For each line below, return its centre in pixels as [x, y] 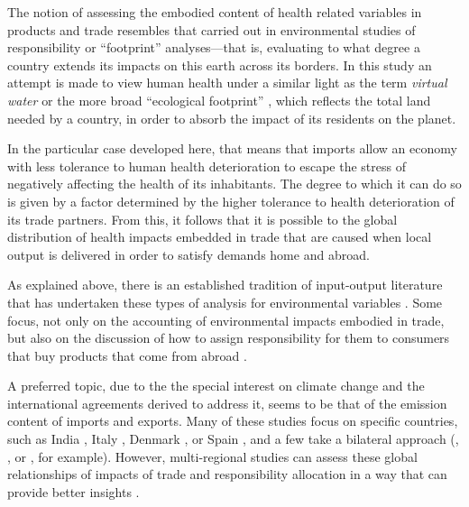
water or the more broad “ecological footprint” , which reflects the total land [219, 100]
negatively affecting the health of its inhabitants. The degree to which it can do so [234, 184]
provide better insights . [74, 491]
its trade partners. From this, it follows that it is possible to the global [202, 219]
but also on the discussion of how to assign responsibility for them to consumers [229, 338]
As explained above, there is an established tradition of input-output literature [225, 285]
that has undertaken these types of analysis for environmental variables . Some [225, 302]
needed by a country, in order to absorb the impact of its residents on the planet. [232, 118]
